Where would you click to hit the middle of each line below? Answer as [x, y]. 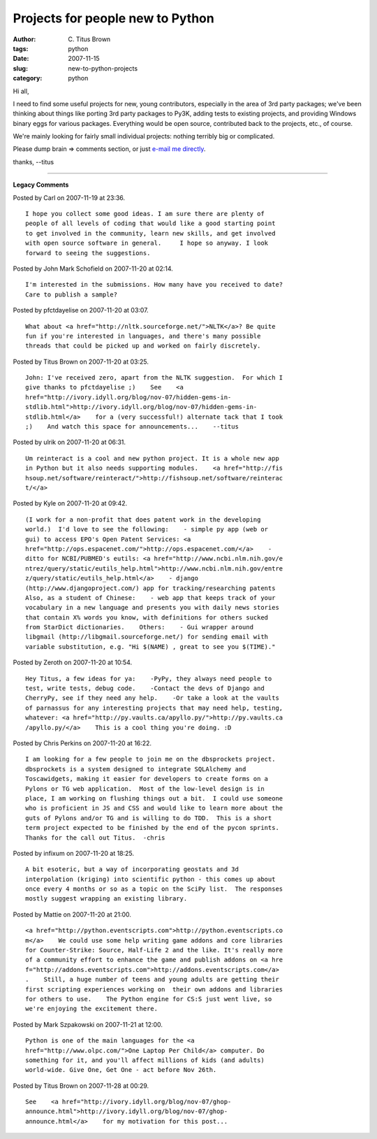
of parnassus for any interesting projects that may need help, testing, [154, 708]
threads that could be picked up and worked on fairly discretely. [143, 346]
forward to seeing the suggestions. [88, 253]
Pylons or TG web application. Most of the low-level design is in [145, 789]
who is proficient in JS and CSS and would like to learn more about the [154, 808]
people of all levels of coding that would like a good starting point [150, 223]
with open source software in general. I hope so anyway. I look [147, 243]
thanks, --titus [34, 162]
